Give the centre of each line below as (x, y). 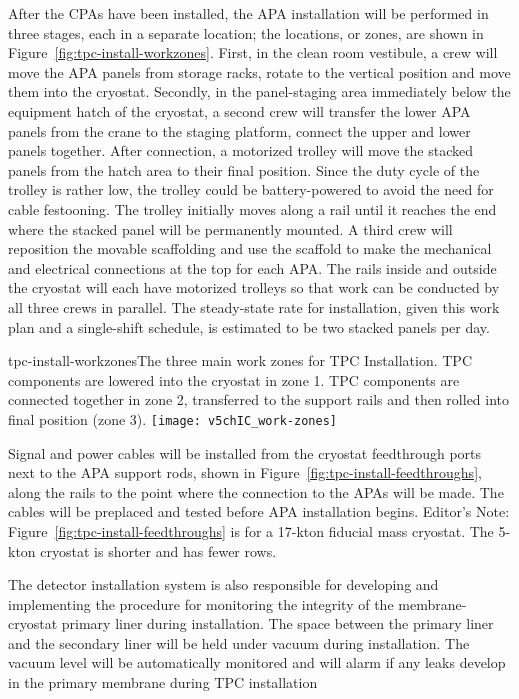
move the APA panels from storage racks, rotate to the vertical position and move (259, 71)
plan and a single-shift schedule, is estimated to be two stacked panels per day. (249, 326)
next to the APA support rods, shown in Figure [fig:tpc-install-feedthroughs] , (245, 472)
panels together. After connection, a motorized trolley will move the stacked (240, 150)
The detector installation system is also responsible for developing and (223, 584)
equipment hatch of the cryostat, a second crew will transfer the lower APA (239, 110)
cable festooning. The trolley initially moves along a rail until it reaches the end (252, 208)
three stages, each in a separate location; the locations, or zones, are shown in (246, 32)
